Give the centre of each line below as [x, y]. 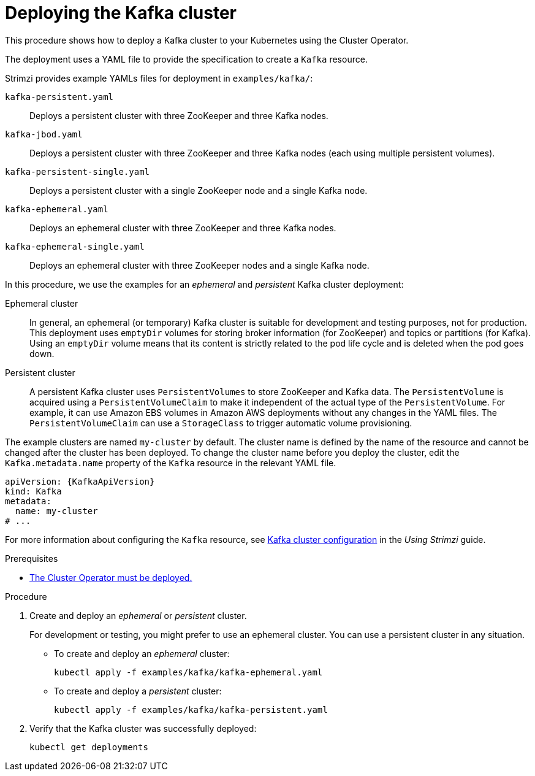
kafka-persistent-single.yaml [78, 171]
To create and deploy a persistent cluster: [138, 691]
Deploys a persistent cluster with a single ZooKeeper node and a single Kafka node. [199, 190]
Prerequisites [32, 558]
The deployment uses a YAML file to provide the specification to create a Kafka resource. [186, 59]
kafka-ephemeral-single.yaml [75, 246]
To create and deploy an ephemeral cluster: [142, 653]
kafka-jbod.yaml [44, 134]
